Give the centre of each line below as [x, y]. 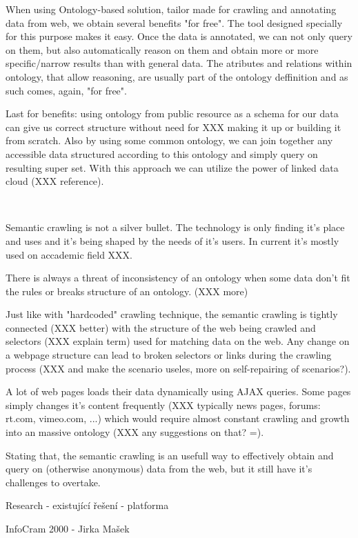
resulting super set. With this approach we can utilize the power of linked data [172, 167]
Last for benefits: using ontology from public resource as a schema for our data [172, 113]
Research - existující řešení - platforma [87, 505]
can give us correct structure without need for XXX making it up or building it [173, 127]
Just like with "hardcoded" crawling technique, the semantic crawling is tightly [172, 314]
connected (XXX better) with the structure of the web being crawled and [161, 327]
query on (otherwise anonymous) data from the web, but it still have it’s [159, 469]
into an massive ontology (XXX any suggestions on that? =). [135, 432]
